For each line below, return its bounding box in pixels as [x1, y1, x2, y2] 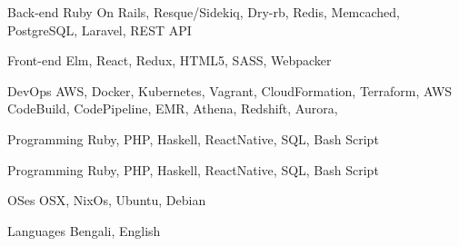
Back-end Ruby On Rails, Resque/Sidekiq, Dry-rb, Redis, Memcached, [7, 3, 400, 21]
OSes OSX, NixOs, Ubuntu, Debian [7, 191, 206, 210]
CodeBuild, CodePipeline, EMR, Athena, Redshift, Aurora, [7, 99, 338, 118]
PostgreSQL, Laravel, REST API [7, 20, 192, 39]
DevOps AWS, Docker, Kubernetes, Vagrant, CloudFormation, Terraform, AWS [7, 81, 453, 100]
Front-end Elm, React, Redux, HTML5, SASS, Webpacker [7, 51, 332, 70]
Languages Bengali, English [7, 221, 161, 240]
